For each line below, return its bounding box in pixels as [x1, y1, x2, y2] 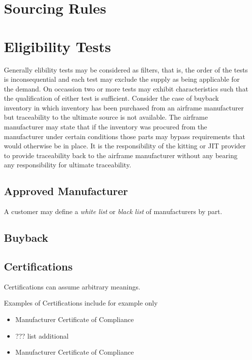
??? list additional [15, 330, 69, 341]
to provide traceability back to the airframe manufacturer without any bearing [4, 150, 237, 160]
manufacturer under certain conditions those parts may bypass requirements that [4, 131, 245, 141]
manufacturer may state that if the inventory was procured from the [4, 122, 207, 132]
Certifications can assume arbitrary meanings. [4, 281, 140, 291]
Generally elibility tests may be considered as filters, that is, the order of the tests [4, 64, 248, 74]
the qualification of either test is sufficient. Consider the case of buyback [4, 93, 219, 103]
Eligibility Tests [4, 36, 111, 56]
